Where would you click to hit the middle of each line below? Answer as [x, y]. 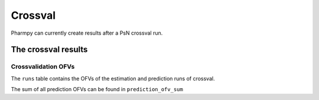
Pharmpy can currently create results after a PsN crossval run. [87, 33]
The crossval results [49, 50]
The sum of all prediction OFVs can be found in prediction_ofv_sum [97, 89]
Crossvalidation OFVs [43, 66]
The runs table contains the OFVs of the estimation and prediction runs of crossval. [113, 78]
